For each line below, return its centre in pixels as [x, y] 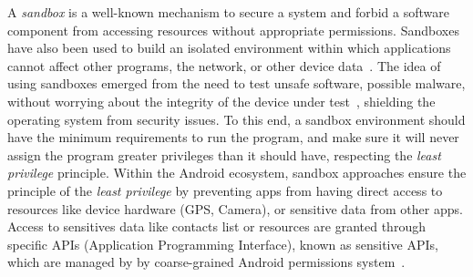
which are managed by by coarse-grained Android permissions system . [206, 262]
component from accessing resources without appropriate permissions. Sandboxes [233, 30]
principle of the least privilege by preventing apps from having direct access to [225, 190]
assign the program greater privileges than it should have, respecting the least [224, 154]
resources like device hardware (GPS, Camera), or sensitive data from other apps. [235, 208]
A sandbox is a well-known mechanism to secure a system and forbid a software [228, 12]
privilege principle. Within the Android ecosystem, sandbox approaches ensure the [237, 173]
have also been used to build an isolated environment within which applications [229, 48]
